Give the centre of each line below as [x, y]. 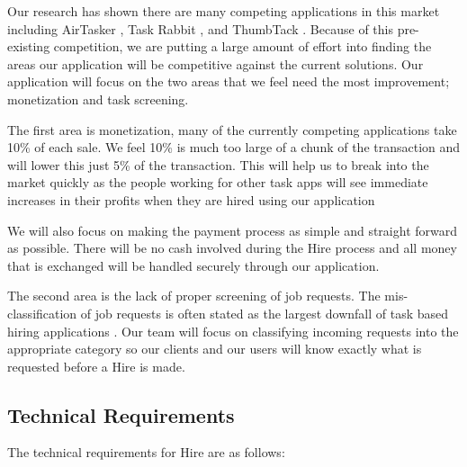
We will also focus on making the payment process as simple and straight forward [233, 230]
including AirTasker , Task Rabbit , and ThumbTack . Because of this [200, 28]
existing [29, 46]
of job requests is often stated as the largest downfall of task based [265, 313]
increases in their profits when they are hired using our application [191, 199]
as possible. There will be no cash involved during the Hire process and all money [232, 248]
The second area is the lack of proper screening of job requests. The [194, 296]
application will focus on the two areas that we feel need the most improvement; [229, 81]
